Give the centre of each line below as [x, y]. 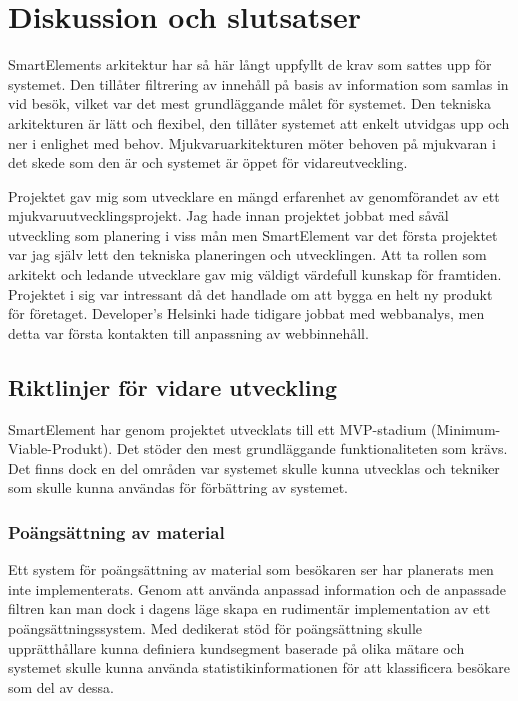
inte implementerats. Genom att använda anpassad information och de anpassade [257, 588]
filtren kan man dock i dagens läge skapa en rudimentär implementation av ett [249, 608]
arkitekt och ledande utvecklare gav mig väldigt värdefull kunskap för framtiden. [255, 274]
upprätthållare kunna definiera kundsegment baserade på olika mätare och [236, 647]
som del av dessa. [61, 686]
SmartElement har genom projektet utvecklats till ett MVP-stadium [217, 428]
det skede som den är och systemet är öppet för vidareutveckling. [208, 162]
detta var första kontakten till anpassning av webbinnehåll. [188, 332]
